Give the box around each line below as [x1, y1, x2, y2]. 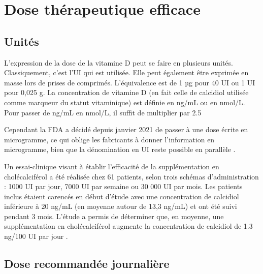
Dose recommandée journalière [4, 256, 170, 271]
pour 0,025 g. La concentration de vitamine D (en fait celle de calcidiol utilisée [4, 87, 249, 98]
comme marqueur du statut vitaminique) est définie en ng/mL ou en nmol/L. [4, 97, 245, 107]
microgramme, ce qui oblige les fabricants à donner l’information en [4, 134, 215, 144]
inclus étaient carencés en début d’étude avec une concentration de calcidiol [4, 191, 239, 201]
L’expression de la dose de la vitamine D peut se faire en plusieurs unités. [4, 57, 233, 68]
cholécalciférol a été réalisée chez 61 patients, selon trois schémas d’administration [4, 171, 259, 181]
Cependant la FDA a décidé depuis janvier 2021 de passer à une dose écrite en [4, 124, 248, 135]
